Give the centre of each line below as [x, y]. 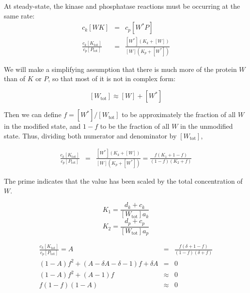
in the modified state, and [42, 126]
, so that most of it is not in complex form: [112, 78]
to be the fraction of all [135, 126]
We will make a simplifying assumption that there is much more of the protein [120, 69]
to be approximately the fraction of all [179, 114]
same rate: [19, 15]
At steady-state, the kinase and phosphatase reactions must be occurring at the [122, 6]
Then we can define [33, 114]
